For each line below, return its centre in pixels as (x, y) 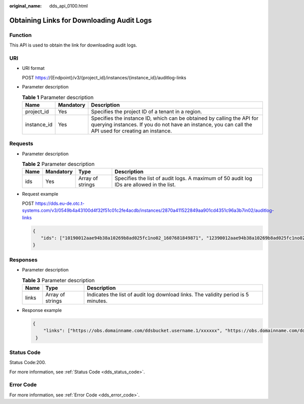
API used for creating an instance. (131, 130)
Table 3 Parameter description (58, 280)
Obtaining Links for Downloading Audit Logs (81, 20)
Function (21, 35)
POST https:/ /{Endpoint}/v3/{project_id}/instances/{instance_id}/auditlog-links (104, 77)
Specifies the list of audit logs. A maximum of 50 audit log (184, 178)
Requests (21, 144)
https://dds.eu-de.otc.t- (60, 203)
